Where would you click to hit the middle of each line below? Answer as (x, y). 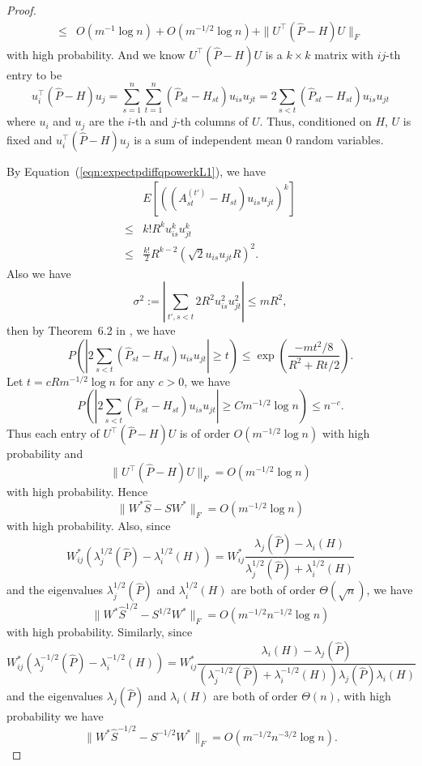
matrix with (344, 54)
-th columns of (212, 121)
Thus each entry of (53, 433)
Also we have (39, 273)
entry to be (34, 74)
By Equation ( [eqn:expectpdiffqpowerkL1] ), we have (136, 171)
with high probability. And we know (96, 54)
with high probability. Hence (77, 492)
